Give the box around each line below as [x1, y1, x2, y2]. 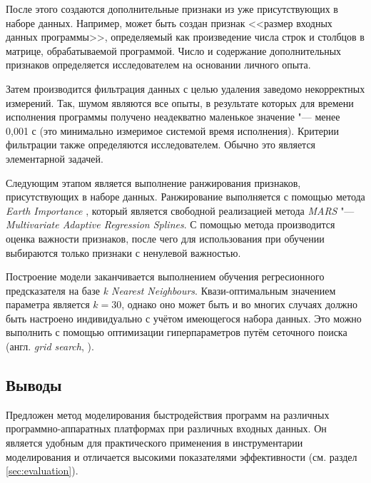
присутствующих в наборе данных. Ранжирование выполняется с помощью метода [6, 189, 365, 204]
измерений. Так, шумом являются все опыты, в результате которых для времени [6, 95, 354, 110]
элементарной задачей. [6, 151, 103, 166]
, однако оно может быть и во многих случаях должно [121, 297, 358, 312]
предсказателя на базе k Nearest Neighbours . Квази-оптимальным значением [6, 283, 336, 298]
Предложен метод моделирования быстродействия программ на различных [6, 407, 330, 422]
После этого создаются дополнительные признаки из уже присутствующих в [6, 1, 338, 16]
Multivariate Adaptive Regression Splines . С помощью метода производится [6, 217, 335, 232]
